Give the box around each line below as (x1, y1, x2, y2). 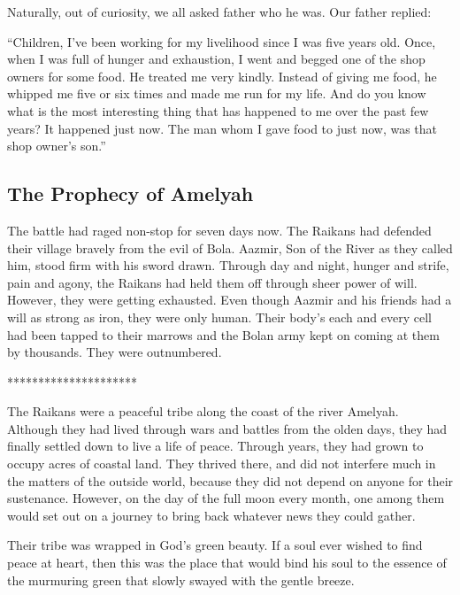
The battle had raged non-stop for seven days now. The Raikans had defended (7, 220, 432, 239)
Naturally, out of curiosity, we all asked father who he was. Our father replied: (7, 3, 432, 20)
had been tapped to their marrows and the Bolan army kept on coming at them (7, 325, 440, 344)
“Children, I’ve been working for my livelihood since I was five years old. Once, (7, 32, 436, 50)
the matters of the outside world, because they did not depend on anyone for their (7, 471, 454, 490)
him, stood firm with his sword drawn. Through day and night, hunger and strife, (7, 256, 449, 274)
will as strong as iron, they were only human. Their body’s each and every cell (7, 307, 432, 326)
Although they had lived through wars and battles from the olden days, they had (7, 419, 448, 437)
